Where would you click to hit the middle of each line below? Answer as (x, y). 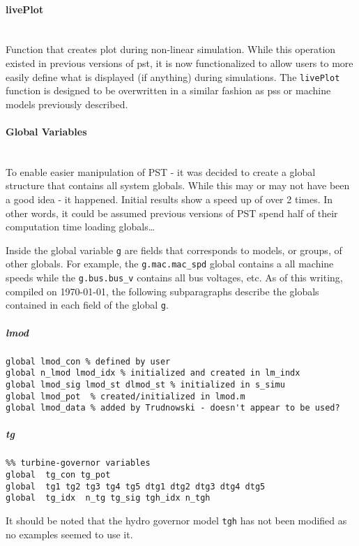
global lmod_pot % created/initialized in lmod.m (125, 396)
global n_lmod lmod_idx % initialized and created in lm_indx (153, 373)
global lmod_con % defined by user (88, 361)
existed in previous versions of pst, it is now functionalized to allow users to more (179, 62)
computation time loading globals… (81, 227)
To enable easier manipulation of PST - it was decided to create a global (161, 171)
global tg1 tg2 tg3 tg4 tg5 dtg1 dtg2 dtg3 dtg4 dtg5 (136, 486)
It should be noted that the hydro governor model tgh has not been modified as (176, 521)
